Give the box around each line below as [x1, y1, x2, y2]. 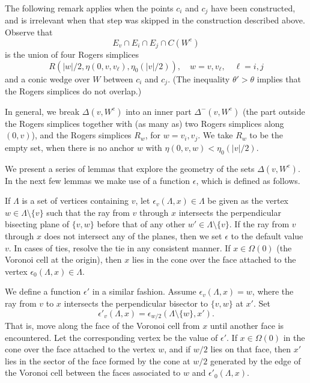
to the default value [231, 229, 303, 242]
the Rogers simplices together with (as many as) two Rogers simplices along [5, 117, 284, 129]
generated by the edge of [210, 354, 301, 367]
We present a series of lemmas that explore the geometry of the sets [5, 162, 255, 174]
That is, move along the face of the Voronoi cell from [5, 319, 200, 331]
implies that [257, 72, 301, 85]
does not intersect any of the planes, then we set [44, 229, 222, 242]
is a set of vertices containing [22, 194, 129, 207]
